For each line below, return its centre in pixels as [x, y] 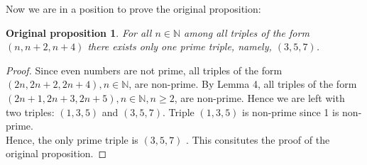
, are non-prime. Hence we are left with [259, 97]
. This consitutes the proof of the [258, 139]
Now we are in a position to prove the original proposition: [133, 8]
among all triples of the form [247, 32]
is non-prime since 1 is [291, 112]
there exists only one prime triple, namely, [180, 46]
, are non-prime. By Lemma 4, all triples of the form [243, 84]
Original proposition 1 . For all [79, 32]
